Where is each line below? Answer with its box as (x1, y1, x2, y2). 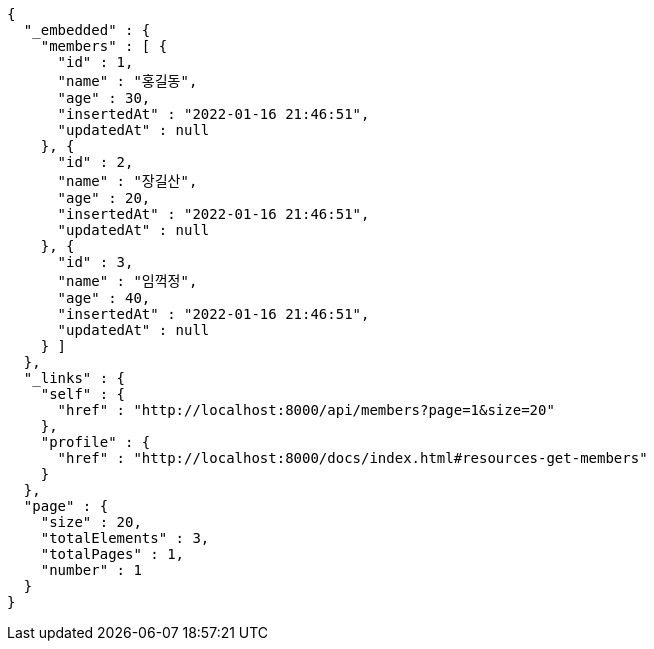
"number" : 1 (40, 562, 142, 578)
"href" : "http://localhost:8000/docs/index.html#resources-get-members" (57, 450, 648, 466)
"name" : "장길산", (57, 173, 198, 189)
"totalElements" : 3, (40, 530, 210, 546)
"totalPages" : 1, (40, 546, 185, 562)
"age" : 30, (57, 90, 151, 106)
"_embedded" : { (23, 22, 151, 38)
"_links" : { (23, 370, 126, 386)
